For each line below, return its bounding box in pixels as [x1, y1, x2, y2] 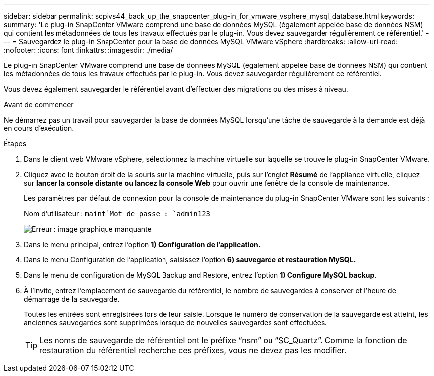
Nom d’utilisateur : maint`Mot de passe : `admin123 [24, 209, 211, 218]
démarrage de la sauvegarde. [24, 295, 120, 303]
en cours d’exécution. [4, 124, 74, 132]
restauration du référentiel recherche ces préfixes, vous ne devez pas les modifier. [39, 345, 347, 355]
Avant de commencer [4, 100, 74, 109]
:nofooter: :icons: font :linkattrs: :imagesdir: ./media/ [4, 46, 173, 54]
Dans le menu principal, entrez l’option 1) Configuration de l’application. [24, 240, 261, 249]
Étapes [4, 139, 27, 148]
